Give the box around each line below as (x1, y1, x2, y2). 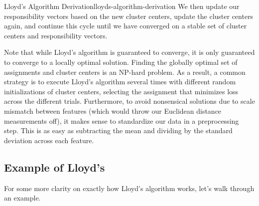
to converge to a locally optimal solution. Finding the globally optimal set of (4, 56, 238, 67)
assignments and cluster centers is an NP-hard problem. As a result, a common (4, 66, 246, 77)
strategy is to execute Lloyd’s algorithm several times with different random (4, 76, 236, 87)
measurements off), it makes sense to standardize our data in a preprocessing (4, 115, 239, 126)
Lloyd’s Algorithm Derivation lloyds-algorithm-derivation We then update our (4, 1, 240, 11)
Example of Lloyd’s (4, 159, 105, 175)
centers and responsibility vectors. (4, 30, 108, 40)
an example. (4, 193, 41, 203)
